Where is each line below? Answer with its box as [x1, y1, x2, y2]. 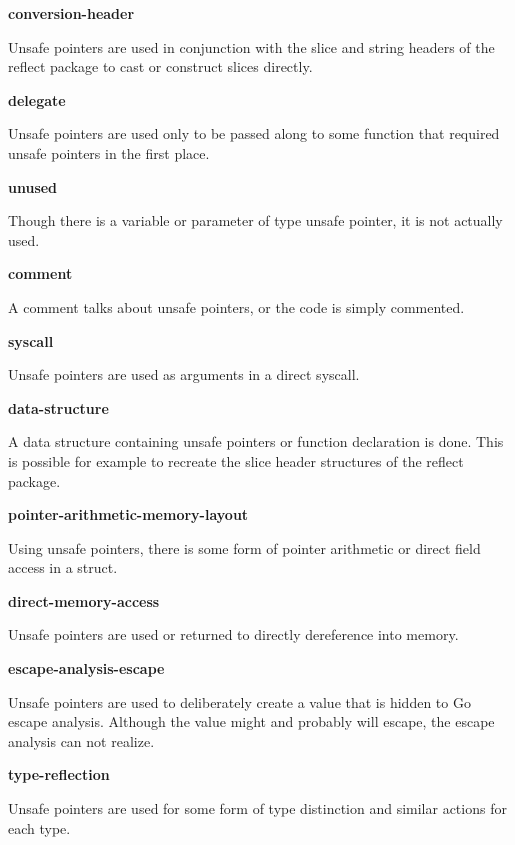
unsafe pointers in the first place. [8, 142, 210, 163]
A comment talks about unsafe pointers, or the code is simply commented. [8, 296, 465, 317]
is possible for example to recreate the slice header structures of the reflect [8, 450, 464, 471]
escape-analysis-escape [8, 658, 165, 679]
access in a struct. [8, 557, 118, 578]
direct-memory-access [8, 590, 160, 611]
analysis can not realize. [8, 730, 155, 751]
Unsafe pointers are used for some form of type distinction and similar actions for [8, 798, 507, 819]
